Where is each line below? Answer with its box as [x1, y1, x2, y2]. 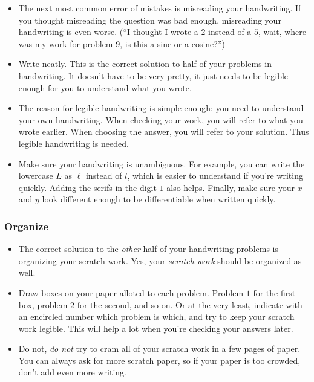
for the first [253, 286, 296, 299]
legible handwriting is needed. [18, 137, 129, 149]
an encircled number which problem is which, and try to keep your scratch [18, 310, 295, 323]
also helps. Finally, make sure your [166, 181, 295, 193]
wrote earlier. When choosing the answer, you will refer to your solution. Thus [18, 125, 309, 138]
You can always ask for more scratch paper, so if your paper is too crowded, [18, 354, 301, 366]
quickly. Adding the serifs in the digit [18, 181, 157, 193]
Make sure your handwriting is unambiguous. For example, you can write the [18, 157, 305, 170]
